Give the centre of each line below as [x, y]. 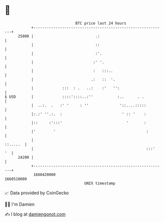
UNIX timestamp [100, 183]
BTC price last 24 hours [101, 23]
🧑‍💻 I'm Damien [20, 204]
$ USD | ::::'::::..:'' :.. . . [74, 97]
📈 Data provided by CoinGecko [37, 193]
